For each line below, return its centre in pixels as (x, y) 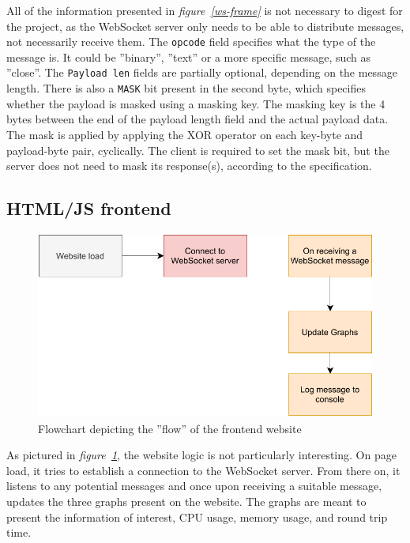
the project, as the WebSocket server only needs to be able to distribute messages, (205, 26)
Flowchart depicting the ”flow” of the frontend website (170, 428)
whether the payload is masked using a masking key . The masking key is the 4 (196, 103)
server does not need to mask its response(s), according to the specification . (189, 166)
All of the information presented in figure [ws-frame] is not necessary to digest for (205, 10)
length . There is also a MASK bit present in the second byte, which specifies (186, 88)
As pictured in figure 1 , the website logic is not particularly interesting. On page (201, 455)
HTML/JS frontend (89, 208)
